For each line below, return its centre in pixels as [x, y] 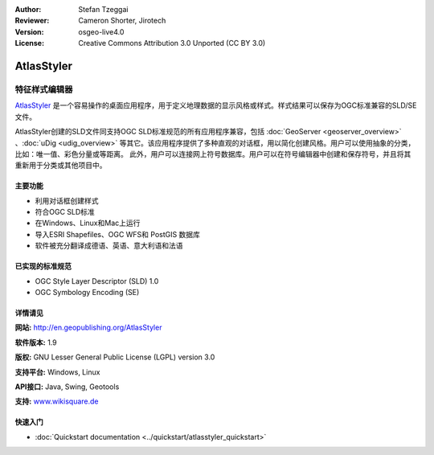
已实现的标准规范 [43, 266]
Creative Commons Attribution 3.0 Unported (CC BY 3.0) [172, 43]
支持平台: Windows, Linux [57, 372]
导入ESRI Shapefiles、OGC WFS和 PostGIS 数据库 [118, 234]
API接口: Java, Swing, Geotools [67, 387]
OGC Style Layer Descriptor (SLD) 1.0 [97, 281]
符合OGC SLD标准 [65, 212]
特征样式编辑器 [44, 89]
